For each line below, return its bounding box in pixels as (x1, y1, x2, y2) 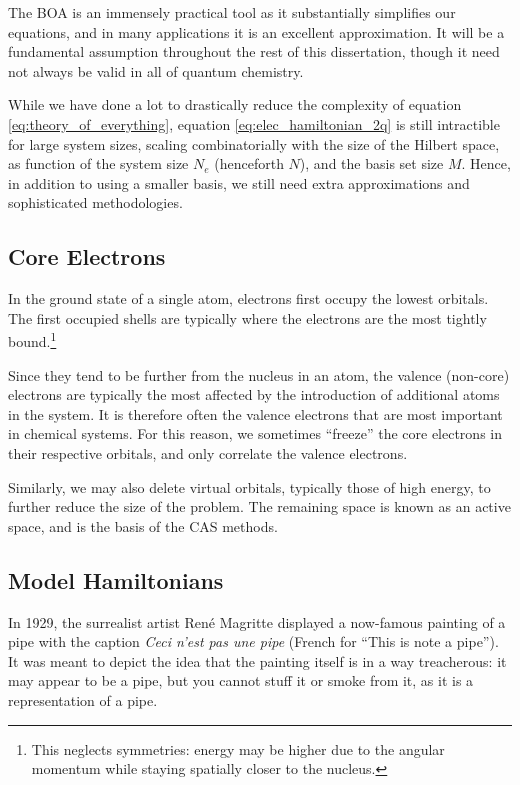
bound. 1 (8, 328, 57, 351)
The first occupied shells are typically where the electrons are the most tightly (8, 307, 487, 328)
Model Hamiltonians (8, 564, 224, 595)
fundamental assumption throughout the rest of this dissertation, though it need (8, 41, 500, 62)
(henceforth (214, 153, 284, 174)
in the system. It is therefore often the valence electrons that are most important (8, 403, 503, 424)
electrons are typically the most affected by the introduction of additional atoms (8, 384, 500, 405)
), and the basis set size (299, 153, 444, 174)
